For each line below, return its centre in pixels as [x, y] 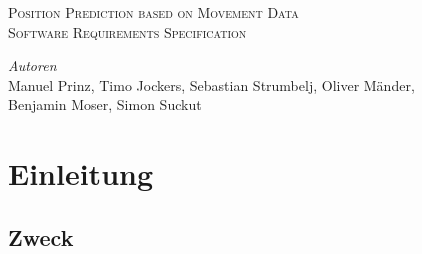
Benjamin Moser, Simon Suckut [105, 104]
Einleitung [81, 173]
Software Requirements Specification [127, 31]
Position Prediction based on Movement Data [153, 12]
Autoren [32, 65]
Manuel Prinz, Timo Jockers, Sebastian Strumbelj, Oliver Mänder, [211, 84]
